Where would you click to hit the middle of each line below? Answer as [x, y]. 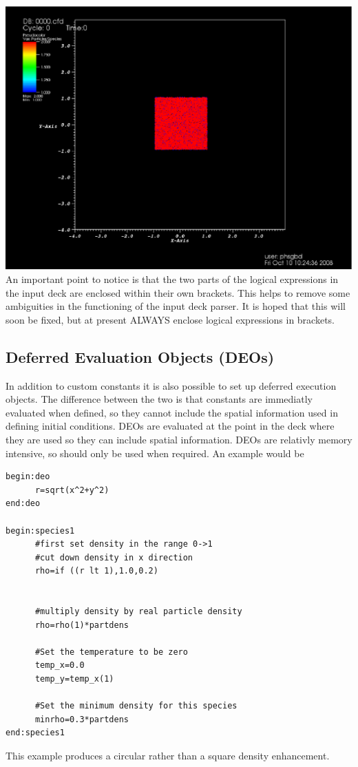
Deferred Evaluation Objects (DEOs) [140, 356]
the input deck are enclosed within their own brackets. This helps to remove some [178, 292]
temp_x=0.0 [60, 665]
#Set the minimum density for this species [136, 706]
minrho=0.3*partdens [82, 719]
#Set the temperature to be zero [111, 652]
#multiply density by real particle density [138, 612]
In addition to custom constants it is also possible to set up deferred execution [171, 385]
